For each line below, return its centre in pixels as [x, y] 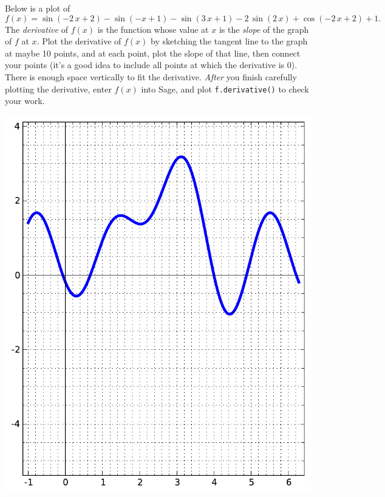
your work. [25, 101]
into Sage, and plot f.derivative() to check [225, 89]
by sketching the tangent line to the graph [229, 41]
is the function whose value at [153, 29]
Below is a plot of [38, 8]
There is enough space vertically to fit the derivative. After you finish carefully [151, 76]
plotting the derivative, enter [58, 89]
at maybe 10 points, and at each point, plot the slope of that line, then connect [153, 53]
